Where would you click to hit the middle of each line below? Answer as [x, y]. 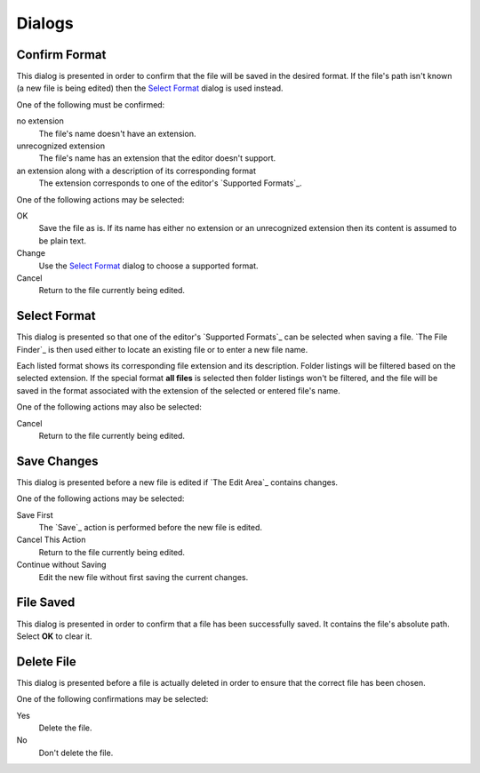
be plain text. [62, 241]
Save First [35, 514]
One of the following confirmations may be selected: [112, 699]
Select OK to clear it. [54, 636]
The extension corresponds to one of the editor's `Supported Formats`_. [170, 183]
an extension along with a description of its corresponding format [136, 171]
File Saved [46, 603]
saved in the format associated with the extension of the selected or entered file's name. [179, 390]
